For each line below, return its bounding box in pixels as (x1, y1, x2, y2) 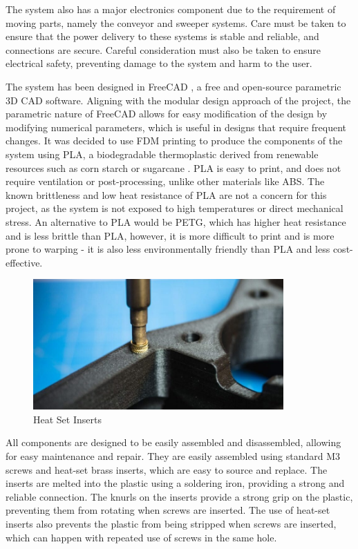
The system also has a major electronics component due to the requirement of (6, 2, 336, 16)
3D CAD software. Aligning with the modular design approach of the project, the (6, 93, 351, 107)
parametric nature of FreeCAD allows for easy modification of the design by (6, 106, 328, 121)
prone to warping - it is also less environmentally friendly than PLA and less (6, 242, 330, 256)
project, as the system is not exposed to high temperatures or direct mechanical (6, 201, 343, 215)
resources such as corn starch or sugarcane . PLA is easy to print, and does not (6, 160, 341, 175)
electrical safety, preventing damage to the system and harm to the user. (6, 56, 312, 70)
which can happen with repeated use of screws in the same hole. (6, 530, 277, 544)
